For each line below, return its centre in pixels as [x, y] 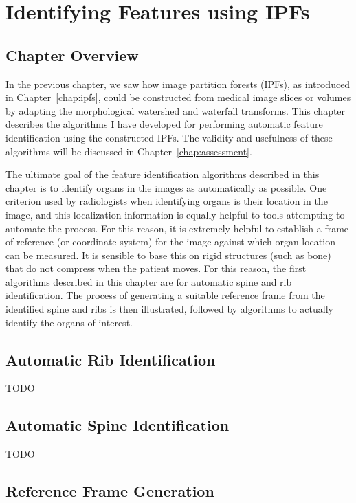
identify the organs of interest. [69, 322]
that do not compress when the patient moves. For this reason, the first [156, 268]
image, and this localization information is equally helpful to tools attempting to [175, 214]
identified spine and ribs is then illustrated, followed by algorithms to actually [169, 309]
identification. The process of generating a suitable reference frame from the [165, 295]
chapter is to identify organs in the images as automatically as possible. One [166, 187]
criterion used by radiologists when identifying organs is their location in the [167, 201]
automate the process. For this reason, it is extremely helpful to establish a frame [177, 228]
